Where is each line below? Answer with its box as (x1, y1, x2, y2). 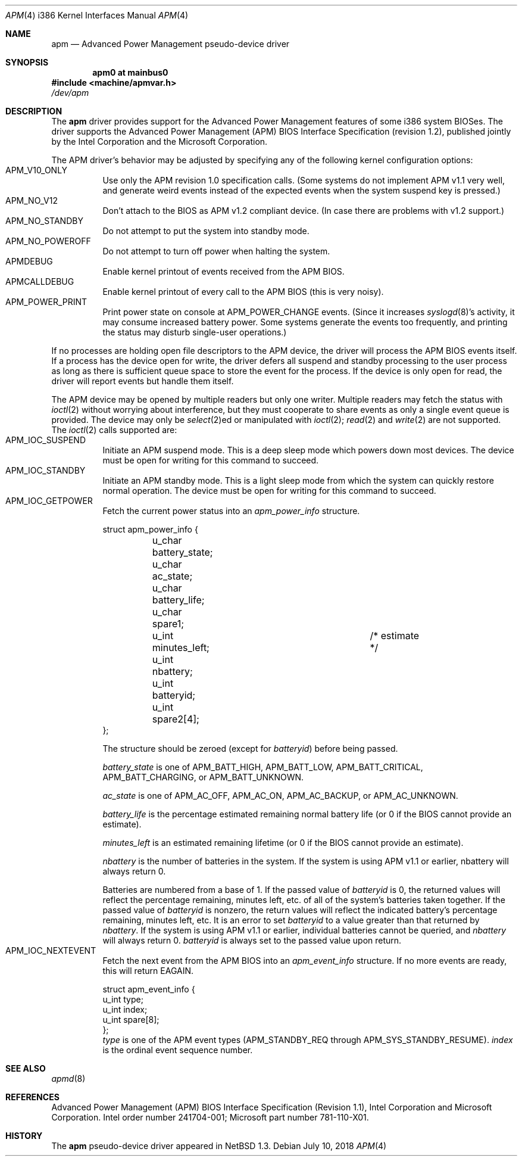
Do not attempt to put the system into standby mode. (102, 226, 310, 236)
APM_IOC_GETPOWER (5, 496, 93, 506)
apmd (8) (51, 1073, 86, 1084)
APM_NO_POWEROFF (5, 236, 91, 246)
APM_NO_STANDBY (5, 216, 83, 226)
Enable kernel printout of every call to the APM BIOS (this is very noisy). (102, 287, 384, 297)
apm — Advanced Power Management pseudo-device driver (51, 39, 290, 49)
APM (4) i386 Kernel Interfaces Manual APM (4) (5, 10, 189, 20)
